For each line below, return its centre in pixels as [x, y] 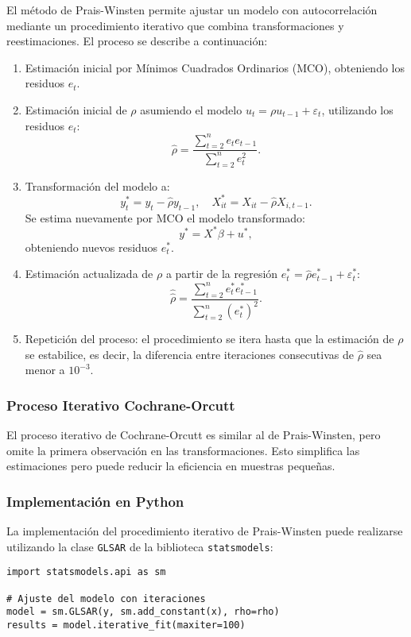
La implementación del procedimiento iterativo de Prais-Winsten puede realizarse [205, 531]
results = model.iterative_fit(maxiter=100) [126, 625]
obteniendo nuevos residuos [91, 247]
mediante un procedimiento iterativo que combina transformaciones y [175, 25]
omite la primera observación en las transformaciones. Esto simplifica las [183, 450]
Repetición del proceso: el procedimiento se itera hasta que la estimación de [209, 339]
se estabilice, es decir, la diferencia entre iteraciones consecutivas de [189, 354]
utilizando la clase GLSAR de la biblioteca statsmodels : [140, 546]
